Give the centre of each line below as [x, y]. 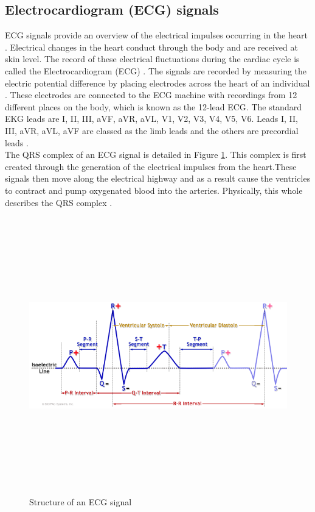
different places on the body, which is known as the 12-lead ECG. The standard [153, 106]
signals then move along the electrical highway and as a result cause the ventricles [158, 178]
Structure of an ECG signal [81, 502]
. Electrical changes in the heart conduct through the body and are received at [151, 47]
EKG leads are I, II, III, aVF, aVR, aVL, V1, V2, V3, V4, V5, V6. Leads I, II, [151, 119]
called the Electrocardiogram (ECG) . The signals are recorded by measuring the [156, 70]
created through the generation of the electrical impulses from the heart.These [151, 166]
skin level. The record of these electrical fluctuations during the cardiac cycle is [152, 59]
